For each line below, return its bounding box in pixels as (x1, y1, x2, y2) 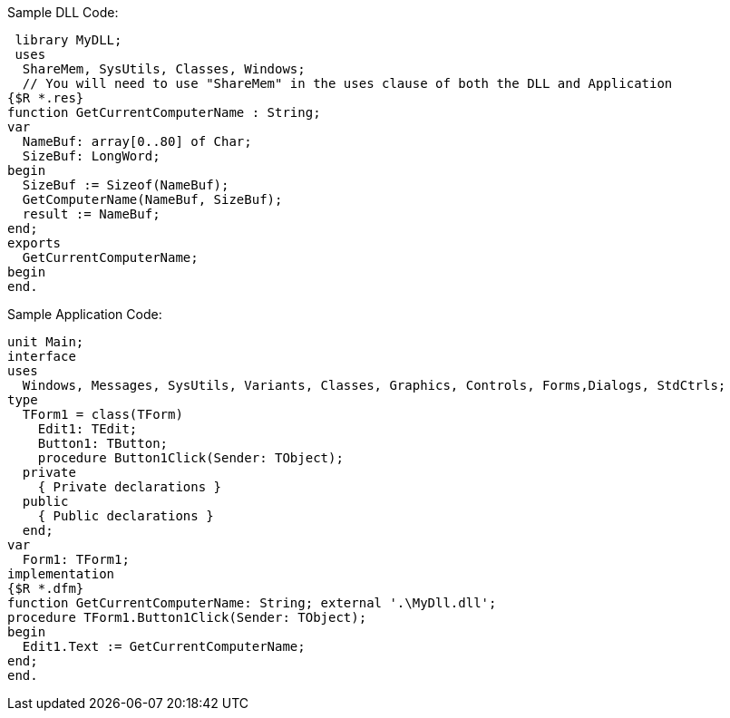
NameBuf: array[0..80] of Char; (22, 134, 252, 149)
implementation (7, 567, 115, 581)
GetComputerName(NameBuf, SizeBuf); (22, 192, 283, 207)
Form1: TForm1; (22, 552, 130, 567)
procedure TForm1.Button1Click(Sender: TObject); (7, 610, 367, 625)
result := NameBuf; (22, 207, 161, 221)
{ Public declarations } (37, 509, 214, 523)
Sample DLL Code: (7, 5, 119, 20)
